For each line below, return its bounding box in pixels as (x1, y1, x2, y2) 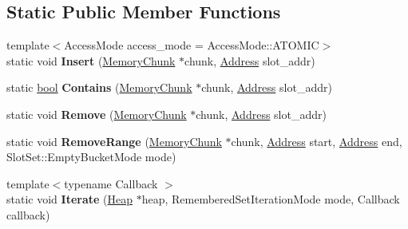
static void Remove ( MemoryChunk (6, 105, 187, 122)
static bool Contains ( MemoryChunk (6, 79, 192, 96)
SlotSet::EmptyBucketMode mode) (6, 148, 176, 165)
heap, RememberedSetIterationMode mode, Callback (141, 191, 400, 207)
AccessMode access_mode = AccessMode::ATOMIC (64, 37, 319, 53)
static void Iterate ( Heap (6, 191, 133, 207)
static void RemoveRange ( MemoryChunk (6, 132, 222, 149)
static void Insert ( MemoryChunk (6, 52, 176, 69)
